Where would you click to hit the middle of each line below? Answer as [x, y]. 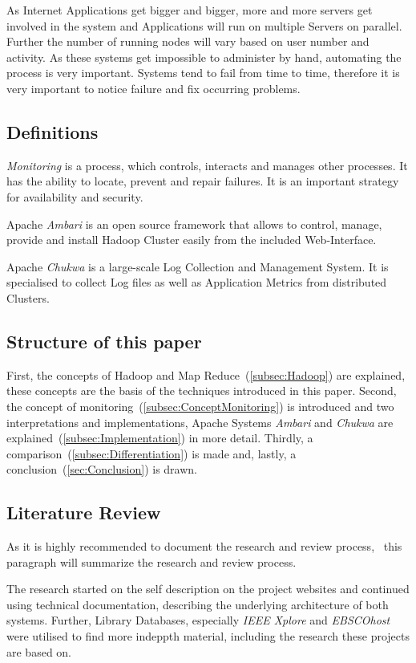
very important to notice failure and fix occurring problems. [153, 88]
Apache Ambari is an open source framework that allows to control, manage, [194, 224]
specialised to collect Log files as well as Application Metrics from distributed [197, 282]
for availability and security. [75, 196]
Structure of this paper [104, 341]
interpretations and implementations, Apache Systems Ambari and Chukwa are [200, 422]
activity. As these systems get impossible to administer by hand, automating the [204, 57]
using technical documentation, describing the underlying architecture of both [198, 604]
